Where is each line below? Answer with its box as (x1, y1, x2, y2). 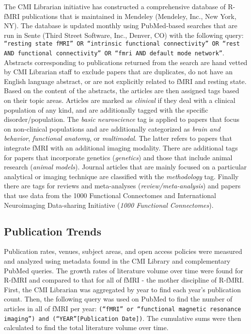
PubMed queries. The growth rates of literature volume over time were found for (4, 265, 243, 275)
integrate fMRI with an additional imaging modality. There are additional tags (4, 143, 238, 153)
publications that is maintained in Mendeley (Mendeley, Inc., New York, (22, 11, 236, 21)
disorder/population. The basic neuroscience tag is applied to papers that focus (4, 114, 240, 124)
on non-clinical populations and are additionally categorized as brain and (4, 123, 220, 134)
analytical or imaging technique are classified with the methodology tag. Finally (4, 171, 239, 181)
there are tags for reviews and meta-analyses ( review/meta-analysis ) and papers (4, 181, 241, 191)
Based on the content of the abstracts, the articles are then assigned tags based (4, 85, 239, 96)
